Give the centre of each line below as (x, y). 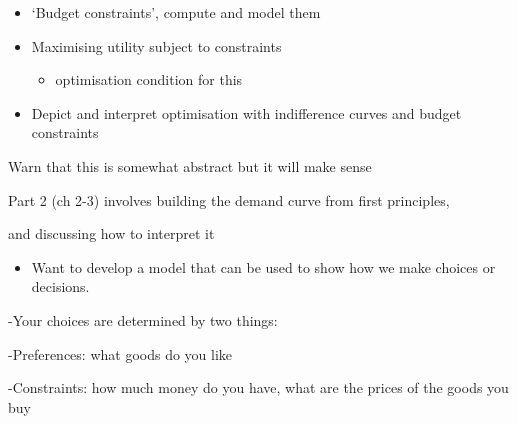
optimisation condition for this (149, 79)
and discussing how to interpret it (111, 233)
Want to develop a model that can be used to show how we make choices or (263, 266)
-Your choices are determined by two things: (143, 319)
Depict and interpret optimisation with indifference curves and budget (246, 112)
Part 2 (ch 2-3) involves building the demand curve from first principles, (229, 199)
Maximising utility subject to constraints (156, 45)
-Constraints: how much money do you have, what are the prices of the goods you (258, 387)
